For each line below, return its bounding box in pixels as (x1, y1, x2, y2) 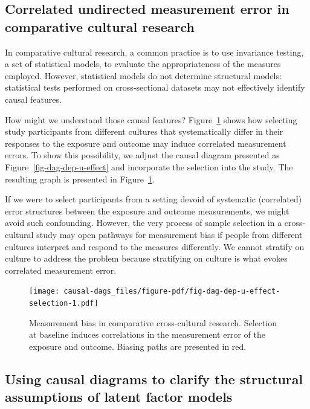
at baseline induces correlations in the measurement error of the (29, 328, 265, 341)
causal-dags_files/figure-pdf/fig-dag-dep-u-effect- (63, 287, 280, 296)
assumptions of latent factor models (5, 387, 233, 406)
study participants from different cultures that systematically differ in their (5, 125, 283, 138)
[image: (29, 287, 60, 296)
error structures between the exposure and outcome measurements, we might (5, 204, 289, 217)
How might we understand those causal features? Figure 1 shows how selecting (5, 113, 297, 126)
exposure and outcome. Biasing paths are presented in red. (29, 340, 247, 352)
